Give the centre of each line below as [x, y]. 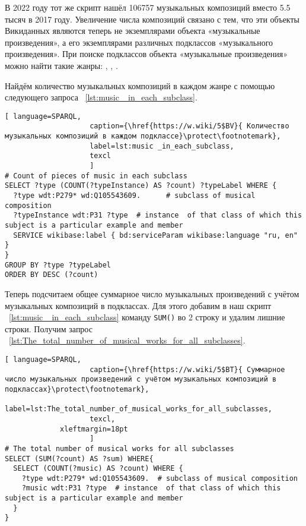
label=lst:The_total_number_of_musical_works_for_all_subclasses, [139, 409]
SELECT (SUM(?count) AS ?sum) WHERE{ [79, 459]
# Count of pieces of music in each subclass [96, 176]
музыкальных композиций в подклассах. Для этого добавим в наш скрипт [138, 305]
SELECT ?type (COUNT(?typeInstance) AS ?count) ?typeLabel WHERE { [141, 186]
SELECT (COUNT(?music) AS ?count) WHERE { [98, 469]
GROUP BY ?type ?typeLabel [58, 265]
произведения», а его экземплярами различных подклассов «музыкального [139, 42]
